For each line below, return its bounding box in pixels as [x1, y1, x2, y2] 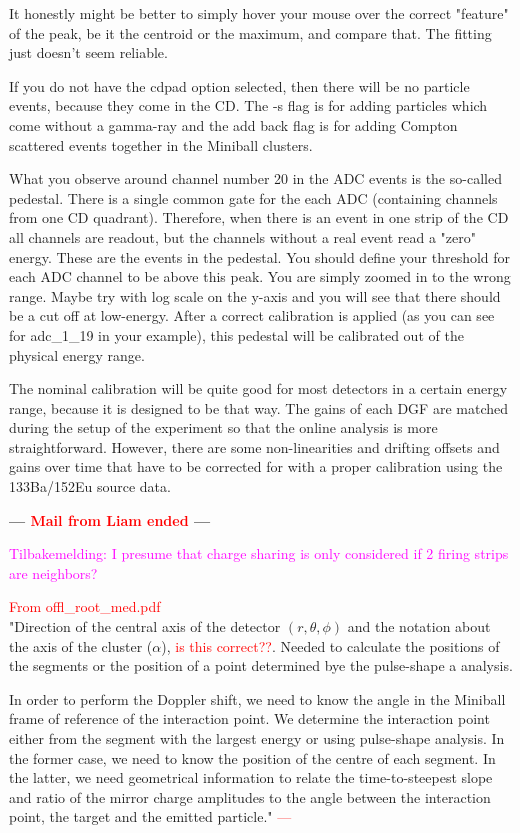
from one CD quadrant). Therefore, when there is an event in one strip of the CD [9, 207, 509, 228]
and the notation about [347, 616, 491, 637]
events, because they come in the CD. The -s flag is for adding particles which [9, 95, 488, 116]
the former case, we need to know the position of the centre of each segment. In [9, 747, 496, 768]
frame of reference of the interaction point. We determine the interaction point [9, 708, 490, 729]
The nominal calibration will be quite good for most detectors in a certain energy [9, 378, 508, 399]
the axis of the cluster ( [9, 635, 153, 656]
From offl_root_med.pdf [9, 596, 161, 617]
